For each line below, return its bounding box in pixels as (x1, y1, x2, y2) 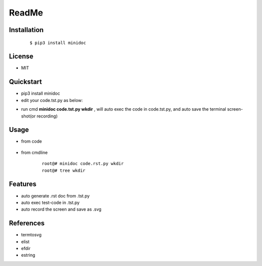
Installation (9, 26, 44, 34)
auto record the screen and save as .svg (21, 206, 102, 212)
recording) (36, 113, 58, 119)
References (9, 219, 45, 228)
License (9, 52, 33, 61)
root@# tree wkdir (42, 167, 86, 173)
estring (21, 252, 35, 258)
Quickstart (9, 78, 42, 86)
